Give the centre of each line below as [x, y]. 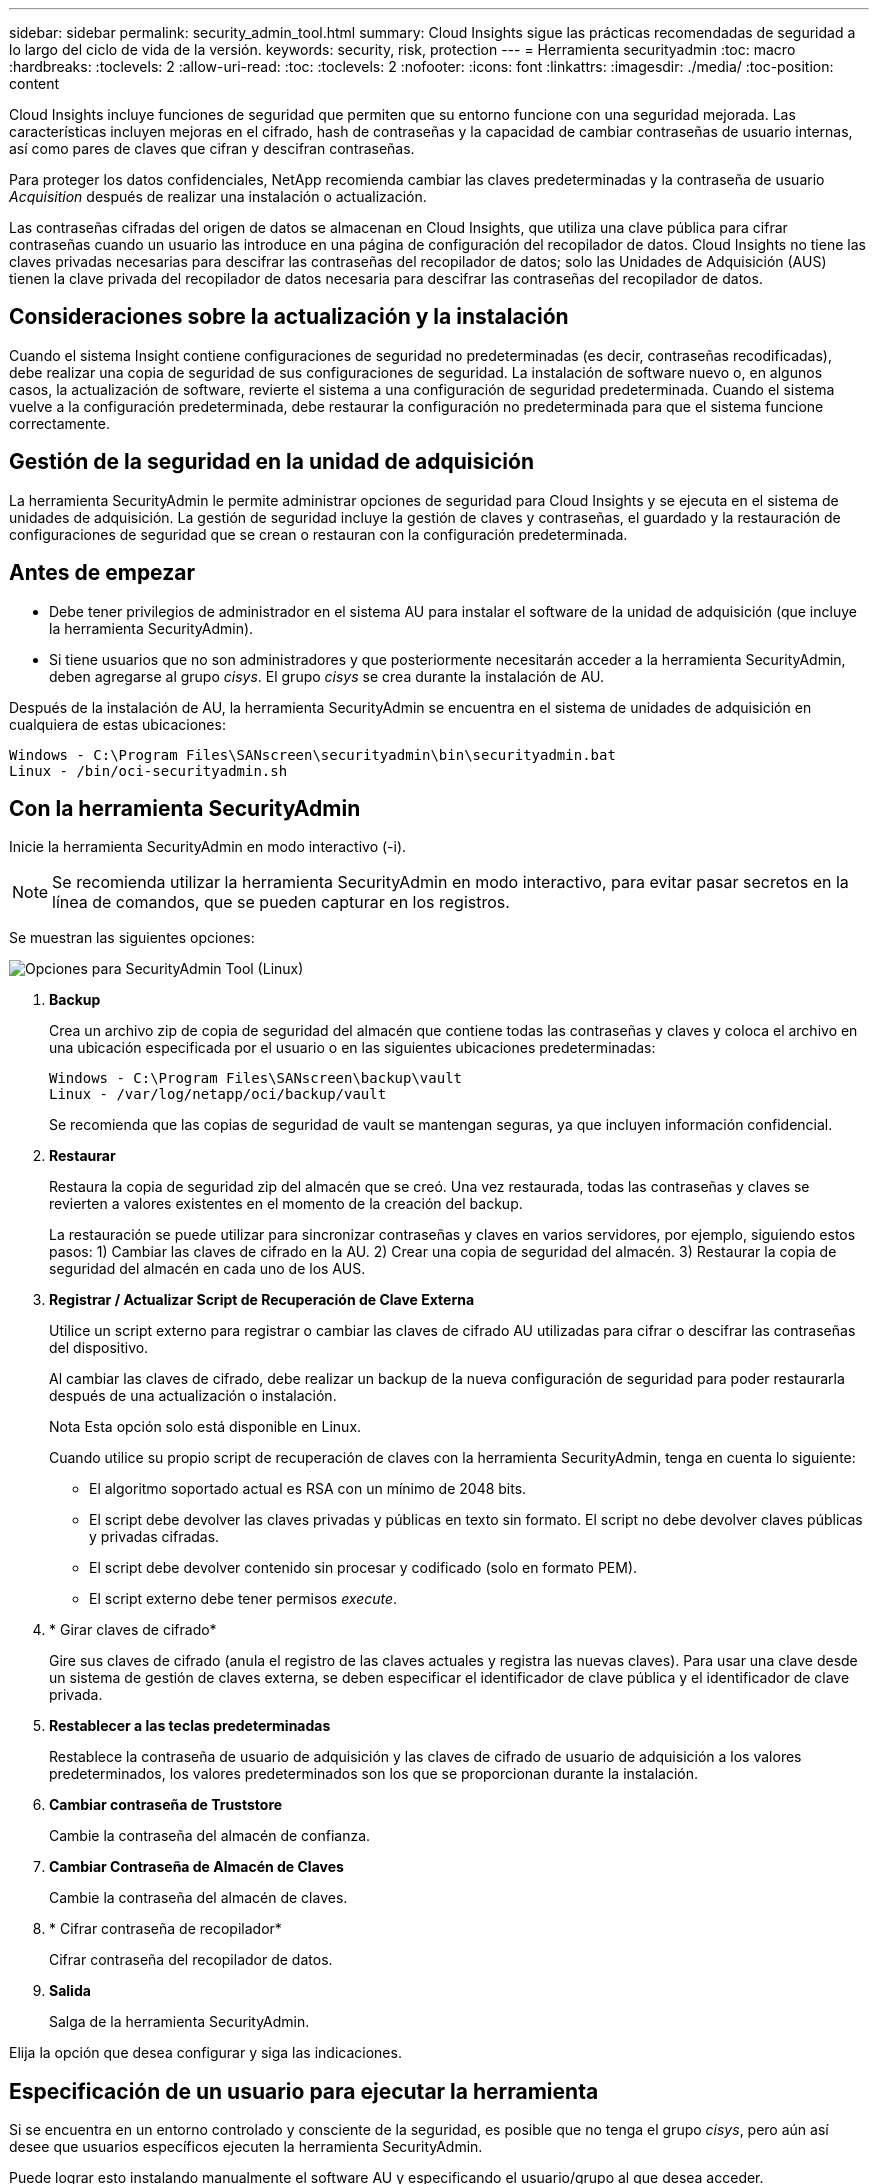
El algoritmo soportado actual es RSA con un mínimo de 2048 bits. [308, 1489]
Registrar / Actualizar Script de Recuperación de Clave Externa [262, 1300]
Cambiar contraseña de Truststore [166, 1805]
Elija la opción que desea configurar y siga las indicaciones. [205, 2053]
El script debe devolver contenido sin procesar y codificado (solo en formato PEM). [363, 1568]
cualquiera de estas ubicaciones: [117, 724]
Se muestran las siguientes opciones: [132, 938]
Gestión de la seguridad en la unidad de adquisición [271, 462]
